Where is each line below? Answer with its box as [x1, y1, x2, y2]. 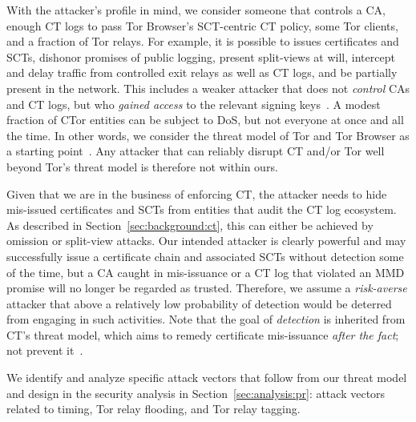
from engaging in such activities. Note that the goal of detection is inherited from [6, 311, 406, 328]
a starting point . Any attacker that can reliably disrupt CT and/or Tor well [6, 143, 385, 159]
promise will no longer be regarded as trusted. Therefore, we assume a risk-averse [6, 279, 407, 296]
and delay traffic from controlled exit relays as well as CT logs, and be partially [6, 64, 398, 81]
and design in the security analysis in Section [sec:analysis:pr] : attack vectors [6, 384, 386, 401]
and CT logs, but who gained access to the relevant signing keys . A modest [6, 95, 381, 112]
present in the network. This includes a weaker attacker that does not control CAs [6, 79, 410, 96]
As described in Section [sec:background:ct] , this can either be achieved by [6, 216, 374, 233]
